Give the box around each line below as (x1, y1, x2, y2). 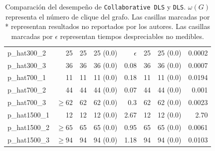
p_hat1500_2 (7, 121, 50, 132)
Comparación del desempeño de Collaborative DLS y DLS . (5, 1, 186, 11)
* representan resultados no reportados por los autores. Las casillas (5, 21, 211, 31)
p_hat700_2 (7, 84, 46, 95)
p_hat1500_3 (7, 134, 50, 144)
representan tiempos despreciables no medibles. (60, 30, 204, 41)
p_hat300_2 (7, 47, 46, 57)
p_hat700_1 (7, 72, 46, 82)
